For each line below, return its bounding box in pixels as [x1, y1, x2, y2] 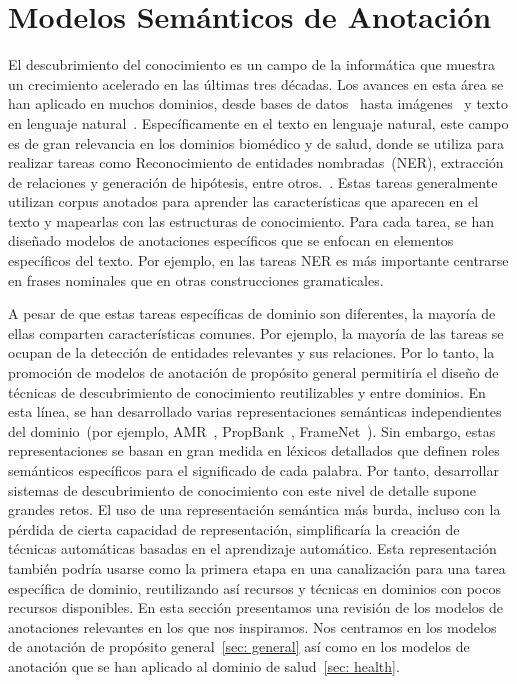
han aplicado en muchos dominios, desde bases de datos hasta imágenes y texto [8, 93, 508, 114]
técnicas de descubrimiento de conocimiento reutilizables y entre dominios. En [8, 381, 486, 402]
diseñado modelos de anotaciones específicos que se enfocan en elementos [8, 230, 454, 251]
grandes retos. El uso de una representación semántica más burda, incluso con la [8, 499, 501, 520]
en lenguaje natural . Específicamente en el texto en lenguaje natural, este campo [8, 112, 509, 133]
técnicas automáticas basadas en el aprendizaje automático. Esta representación [8, 538, 497, 559]
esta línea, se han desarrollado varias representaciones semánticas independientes [8, 401, 502, 422]
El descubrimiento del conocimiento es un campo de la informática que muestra [8, 54, 496, 75]
